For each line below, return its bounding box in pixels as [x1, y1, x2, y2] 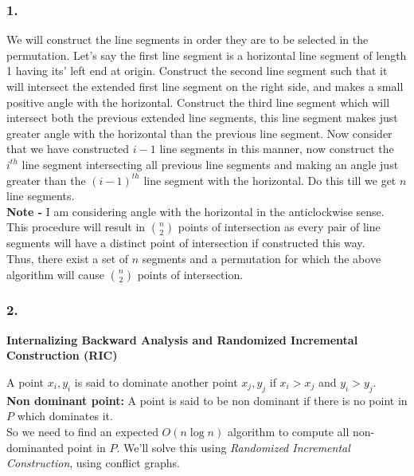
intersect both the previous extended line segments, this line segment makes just [6, 109, 398, 126]
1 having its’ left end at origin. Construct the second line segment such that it [6, 62, 388, 79]
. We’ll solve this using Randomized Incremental [116, 439, 350, 455]
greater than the [6, 171, 86, 188]
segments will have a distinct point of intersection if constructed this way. [6, 234, 365, 251]
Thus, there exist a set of [6, 250, 129, 266]
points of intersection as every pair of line [178, 218, 381, 235]
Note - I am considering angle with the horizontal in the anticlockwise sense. [6, 203, 385, 219]
